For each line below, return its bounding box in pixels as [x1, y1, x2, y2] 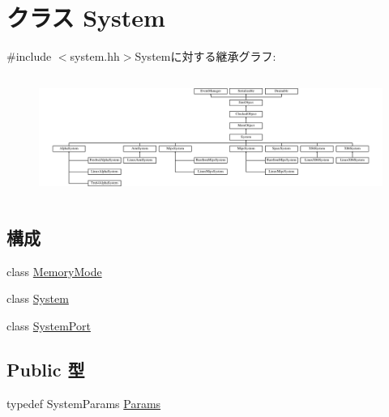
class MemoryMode [6, 262, 102, 279]
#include [6, 48, 52, 65]
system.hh [70, 48, 120, 65]
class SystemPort [6, 317, 91, 334]
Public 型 [6, 356, 85, 381]
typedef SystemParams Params [6, 394, 161, 411]
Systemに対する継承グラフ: [135, 48, 276, 65]
